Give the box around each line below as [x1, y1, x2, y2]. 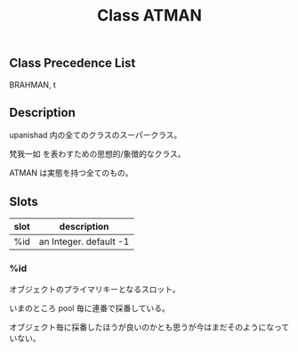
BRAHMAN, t [9, 79, 56, 90]
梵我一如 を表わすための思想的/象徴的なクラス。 [9, 149, 186, 160]
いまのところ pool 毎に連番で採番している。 [9, 302, 171, 313]
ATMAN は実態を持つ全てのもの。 [9, 168, 133, 178]
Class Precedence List [9, 55, 136, 71]
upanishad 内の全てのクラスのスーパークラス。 [9, 130, 182, 141]
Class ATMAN [97, 5, 202, 26]
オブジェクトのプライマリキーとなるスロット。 [9, 283, 181, 294]
